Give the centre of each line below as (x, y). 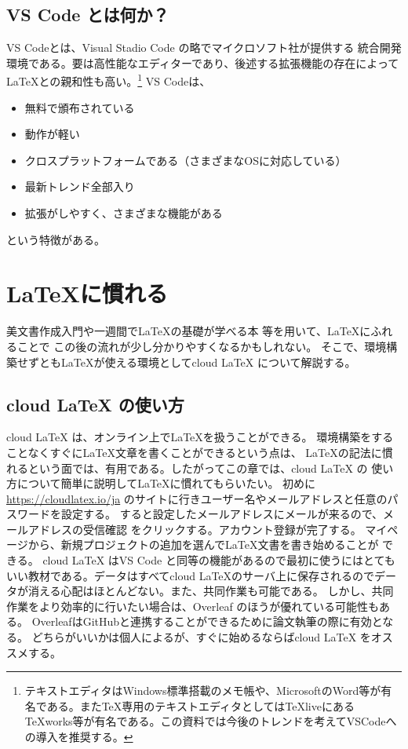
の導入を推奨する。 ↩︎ (79, 736)
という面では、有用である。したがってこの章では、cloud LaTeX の (198, 468)
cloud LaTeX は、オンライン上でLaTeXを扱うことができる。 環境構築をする (200, 437)
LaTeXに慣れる (87, 293)
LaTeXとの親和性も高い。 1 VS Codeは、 (109, 80)
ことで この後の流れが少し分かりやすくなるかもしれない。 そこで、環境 (202, 346)
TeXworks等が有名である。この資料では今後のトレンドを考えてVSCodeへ (211, 721)
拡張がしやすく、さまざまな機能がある (124, 213)
